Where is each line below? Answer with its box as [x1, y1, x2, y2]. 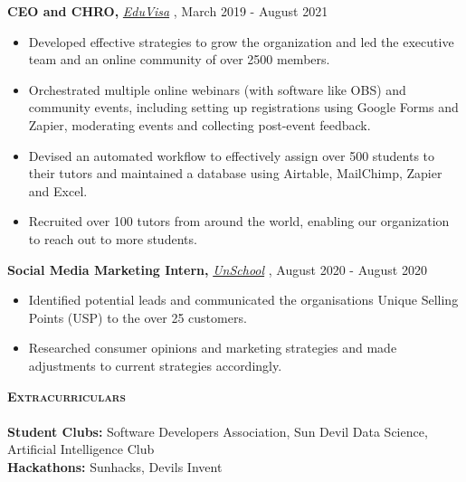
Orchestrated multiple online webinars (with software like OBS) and [28, 80, 406, 99]
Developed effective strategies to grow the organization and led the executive [28, 32, 454, 51]
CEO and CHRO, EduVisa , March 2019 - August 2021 [7, 2, 328, 20]
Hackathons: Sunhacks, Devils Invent [7, 457, 223, 476]
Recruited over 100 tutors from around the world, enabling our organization [28, 212, 450, 231]
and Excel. [28, 181, 88, 200]
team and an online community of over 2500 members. [28, 50, 330, 69]
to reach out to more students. [28, 229, 197, 248]
